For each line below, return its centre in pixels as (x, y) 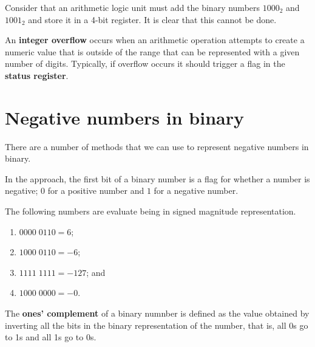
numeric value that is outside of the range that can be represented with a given (152, 51)
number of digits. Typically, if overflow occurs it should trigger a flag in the (145, 64)
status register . (37, 75)
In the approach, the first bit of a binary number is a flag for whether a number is (157, 178)
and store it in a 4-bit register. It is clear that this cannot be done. (152, 19)
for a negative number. (196, 191)
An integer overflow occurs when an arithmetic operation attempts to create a (155, 40)
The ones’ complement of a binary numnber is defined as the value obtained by (157, 313)
